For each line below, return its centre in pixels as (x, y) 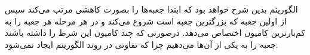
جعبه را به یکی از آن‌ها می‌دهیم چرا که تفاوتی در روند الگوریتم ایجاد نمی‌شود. (142, 44)
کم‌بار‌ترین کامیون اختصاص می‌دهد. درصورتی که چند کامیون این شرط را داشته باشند (155, 33)
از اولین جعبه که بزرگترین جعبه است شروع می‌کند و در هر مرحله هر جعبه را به (146, 21)
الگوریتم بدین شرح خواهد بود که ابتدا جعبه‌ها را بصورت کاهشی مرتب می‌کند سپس (151, 9)
